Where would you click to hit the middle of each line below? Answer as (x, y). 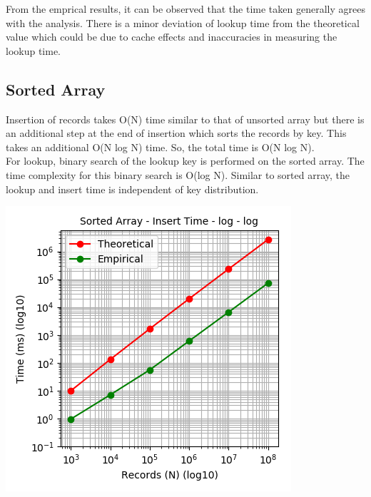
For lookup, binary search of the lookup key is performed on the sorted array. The (185, 161)
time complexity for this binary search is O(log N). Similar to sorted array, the (178, 174)
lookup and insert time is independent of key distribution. (132, 189)
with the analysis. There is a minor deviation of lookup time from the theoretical (183, 22)
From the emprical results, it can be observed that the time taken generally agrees (185, 9)
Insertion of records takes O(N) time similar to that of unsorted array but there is (185, 119)
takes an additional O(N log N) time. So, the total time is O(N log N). (160, 147)
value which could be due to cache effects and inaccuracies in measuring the (172, 37)
